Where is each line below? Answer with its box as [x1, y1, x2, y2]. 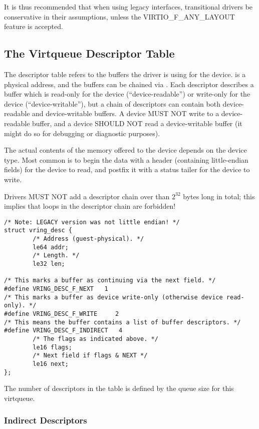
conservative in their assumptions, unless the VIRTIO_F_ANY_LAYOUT [4, 11, 235, 22]
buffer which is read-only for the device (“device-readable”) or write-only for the [4, 89, 250, 99]
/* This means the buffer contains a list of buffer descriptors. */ [4, 318, 241, 326]
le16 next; [33, 360, 69, 367]
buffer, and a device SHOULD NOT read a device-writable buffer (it [32, 118, 242, 128]
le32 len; [33, 260, 65, 267]
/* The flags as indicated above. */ [33, 335, 158, 342]
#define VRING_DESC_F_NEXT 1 [4, 285, 108, 292]
